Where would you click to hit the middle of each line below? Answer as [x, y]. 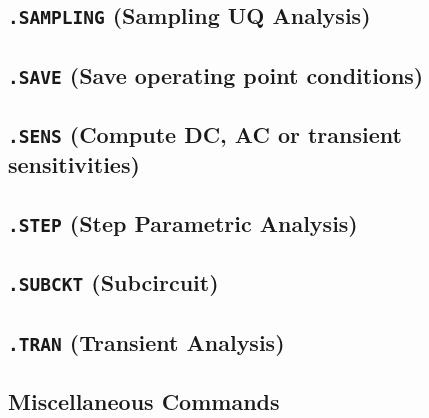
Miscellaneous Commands [144, 400]
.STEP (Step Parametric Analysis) [183, 222]
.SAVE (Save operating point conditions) [216, 74]
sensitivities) [74, 164]
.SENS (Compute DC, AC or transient [205, 134]
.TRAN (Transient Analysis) [146, 341]
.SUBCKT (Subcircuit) [113, 282]
